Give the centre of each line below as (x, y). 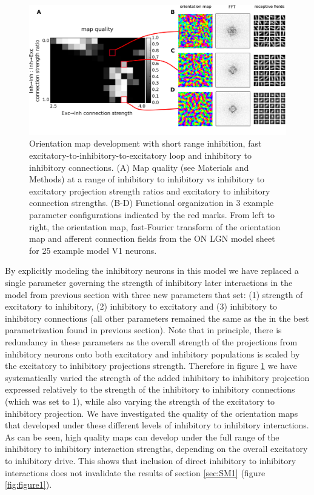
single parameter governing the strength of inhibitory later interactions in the (149, 283)
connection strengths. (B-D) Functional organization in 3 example (152, 203)
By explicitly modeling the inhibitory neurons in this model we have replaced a (152, 271)
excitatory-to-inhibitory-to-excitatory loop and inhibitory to (140, 155)
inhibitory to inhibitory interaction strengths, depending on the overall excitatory (156, 449)
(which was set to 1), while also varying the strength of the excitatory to (140, 401)
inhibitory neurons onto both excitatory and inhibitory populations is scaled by (152, 354)
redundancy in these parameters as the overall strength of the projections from (151, 341)
